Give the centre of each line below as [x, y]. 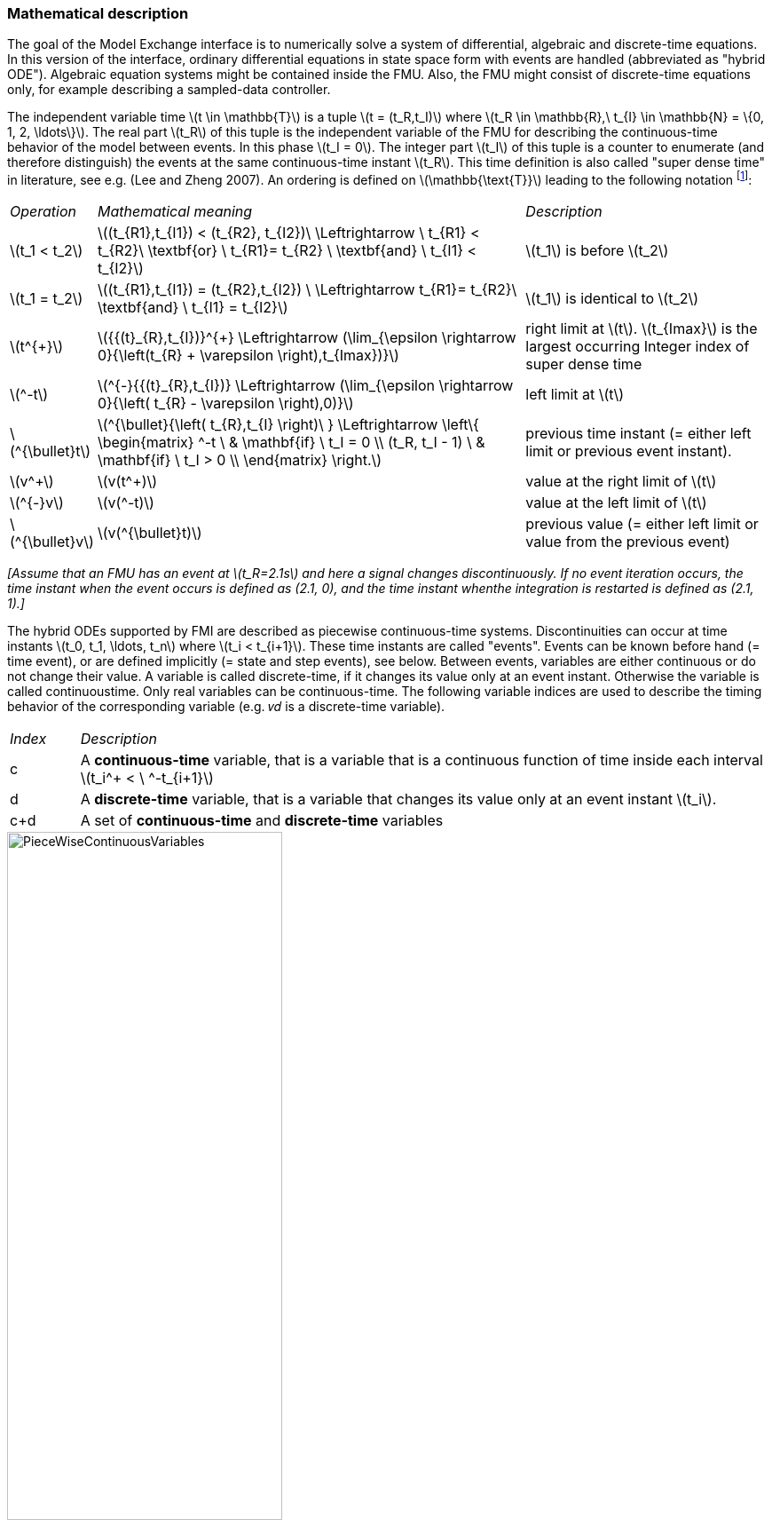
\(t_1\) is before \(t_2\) [597, 251]
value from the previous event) [628, 542]
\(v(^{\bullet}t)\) [150, 533]
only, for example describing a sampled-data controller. [169, 90]
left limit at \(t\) [575, 395]
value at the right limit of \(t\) [621, 482]
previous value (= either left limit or [642, 524]
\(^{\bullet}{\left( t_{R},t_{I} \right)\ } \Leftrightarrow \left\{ [288, 425]
